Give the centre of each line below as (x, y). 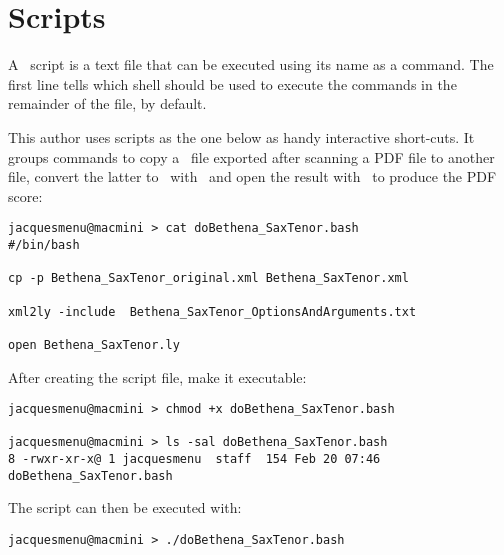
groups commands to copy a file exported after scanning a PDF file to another (251, 156)
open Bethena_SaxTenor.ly (94, 344)
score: (25, 195)
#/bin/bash (44, 244)
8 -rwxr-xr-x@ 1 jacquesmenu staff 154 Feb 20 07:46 (194, 459)
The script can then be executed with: (125, 507)
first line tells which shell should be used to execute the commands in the (232, 83)
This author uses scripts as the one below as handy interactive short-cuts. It (241, 136)
